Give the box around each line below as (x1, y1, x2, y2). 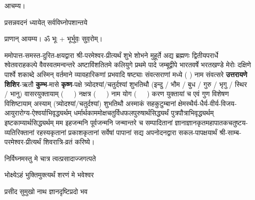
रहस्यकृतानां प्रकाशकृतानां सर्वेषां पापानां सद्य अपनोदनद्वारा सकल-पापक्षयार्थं (36, 127, 217, 137)
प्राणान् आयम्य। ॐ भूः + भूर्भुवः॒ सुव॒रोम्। (4, 33, 103, 44)
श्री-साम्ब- (219, 127, 242, 137)
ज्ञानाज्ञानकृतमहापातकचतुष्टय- (174, 117, 248, 127)
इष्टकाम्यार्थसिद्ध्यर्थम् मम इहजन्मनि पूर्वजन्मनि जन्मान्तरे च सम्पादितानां (4, 117, 173, 127)
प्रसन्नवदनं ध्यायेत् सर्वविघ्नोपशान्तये (4, 17, 87, 27)
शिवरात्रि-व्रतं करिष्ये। (43, 137, 95, 147)
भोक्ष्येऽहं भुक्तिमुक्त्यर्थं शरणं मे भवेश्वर (4, 170, 94, 180)
